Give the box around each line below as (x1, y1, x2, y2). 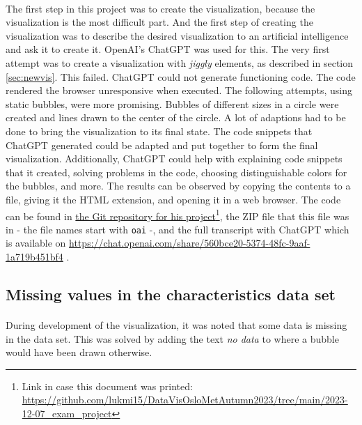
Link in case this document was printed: (22, 378, 193, 393)
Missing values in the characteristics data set (6, 283, 336, 304)
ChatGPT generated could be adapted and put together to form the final (6, 137, 318, 152)
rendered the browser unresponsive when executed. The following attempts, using (6, 83, 352, 98)
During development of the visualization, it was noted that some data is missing (6, 317, 347, 332)
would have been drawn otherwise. (6, 345, 152, 360)
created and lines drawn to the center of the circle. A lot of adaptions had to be (6, 110, 346, 125)
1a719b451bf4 (6, 249, 63, 263)
